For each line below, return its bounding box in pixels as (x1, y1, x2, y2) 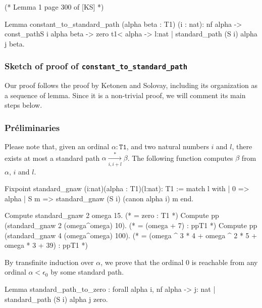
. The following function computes (127, 152, 233, 163)
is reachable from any (191, 256, 258, 267)
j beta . (5, 38, 25, 49)
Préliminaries (5, 121, 60, 134)
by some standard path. (50, 267, 124, 277)
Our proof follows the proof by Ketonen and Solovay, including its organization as (5, 80, 257, 91)
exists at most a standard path (5, 152, 100, 163)
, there (232, 141, 252, 152)
